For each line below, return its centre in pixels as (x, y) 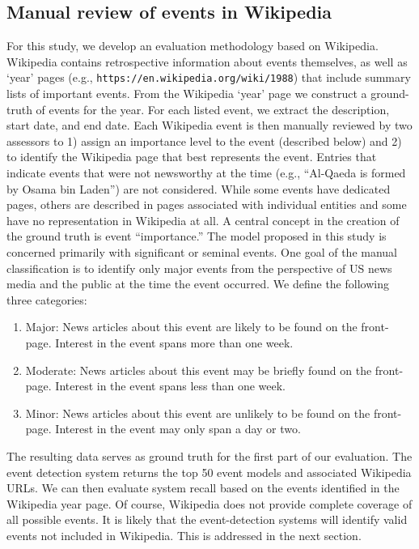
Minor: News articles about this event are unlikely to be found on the (198, 413)
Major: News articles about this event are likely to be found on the (191, 327)
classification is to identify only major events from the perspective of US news (199, 268)
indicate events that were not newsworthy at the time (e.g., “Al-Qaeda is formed (206, 173)
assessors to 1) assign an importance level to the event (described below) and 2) (204, 140)
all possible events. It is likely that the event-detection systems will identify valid (207, 519)
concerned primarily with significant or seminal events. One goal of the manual (202, 251)
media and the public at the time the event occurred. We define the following (198, 284)
